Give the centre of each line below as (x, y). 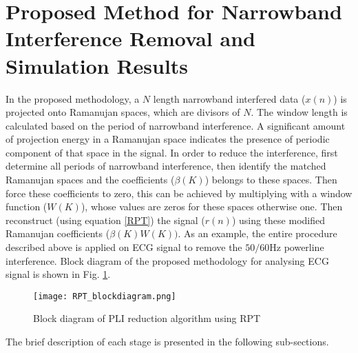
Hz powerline (297, 247)
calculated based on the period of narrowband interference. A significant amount (176, 125)
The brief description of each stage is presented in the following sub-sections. (167, 342)
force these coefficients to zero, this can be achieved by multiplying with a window (179, 193)
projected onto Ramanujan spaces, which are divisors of (123, 112)
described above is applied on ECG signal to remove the (124, 247)
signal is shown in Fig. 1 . (58, 274)
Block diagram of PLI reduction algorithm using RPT (147, 318)
